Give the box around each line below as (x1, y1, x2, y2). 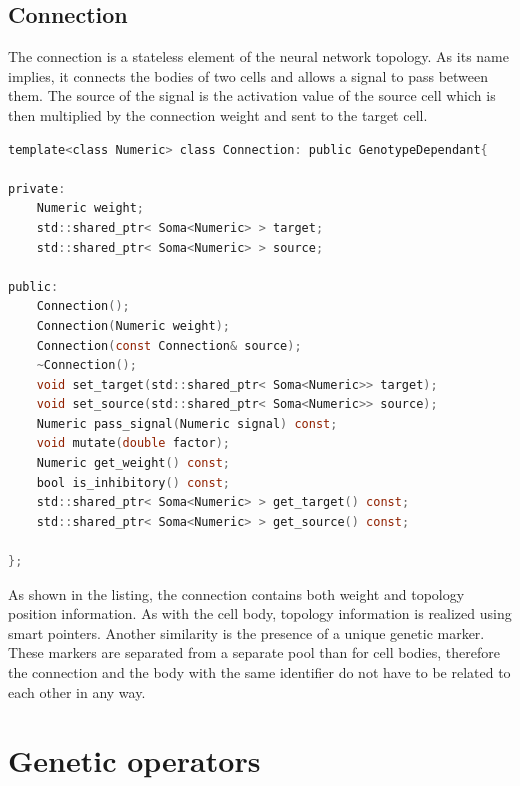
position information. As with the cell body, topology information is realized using (8, 603, 512, 624)
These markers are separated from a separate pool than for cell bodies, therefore (8, 642, 500, 663)
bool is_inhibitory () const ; (36, 475, 230, 490)
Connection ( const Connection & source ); (36, 338, 302, 353)
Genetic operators (8, 740, 261, 781)
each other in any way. (8, 681, 146, 702)
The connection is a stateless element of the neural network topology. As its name (8, 46, 509, 67)
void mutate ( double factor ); (36, 436, 230, 451)
